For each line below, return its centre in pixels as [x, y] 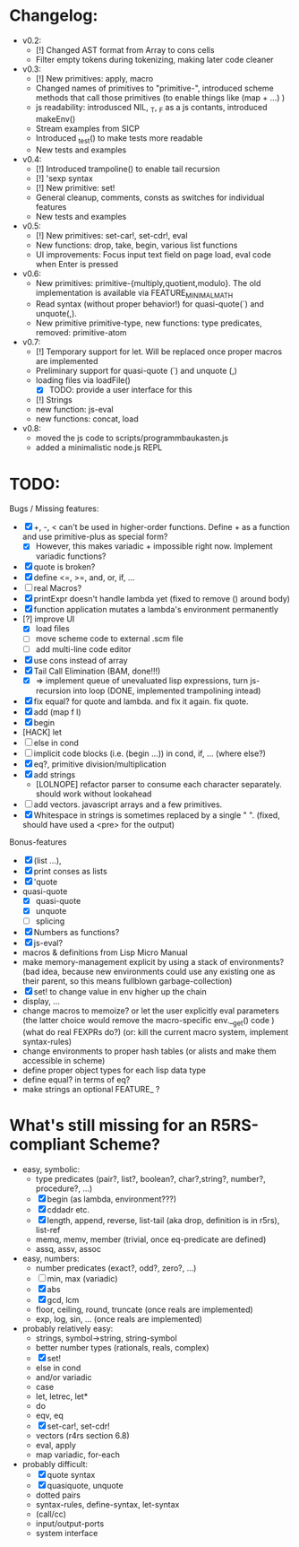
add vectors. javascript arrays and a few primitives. [128, 804]
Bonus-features [38, 842]
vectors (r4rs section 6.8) [82, 1435]
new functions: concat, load [87, 419]
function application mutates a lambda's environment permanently [156, 610]
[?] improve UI [48, 619]
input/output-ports [70, 1523]
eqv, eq [50, 1415]
